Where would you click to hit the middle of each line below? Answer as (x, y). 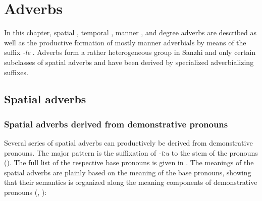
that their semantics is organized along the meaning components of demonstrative (131, 182)
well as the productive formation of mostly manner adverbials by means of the (125, 42)
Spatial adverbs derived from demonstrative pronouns (116, 124)
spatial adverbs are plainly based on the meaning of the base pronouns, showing (128, 172)
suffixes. (16, 72)
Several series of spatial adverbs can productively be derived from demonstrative (128, 143)
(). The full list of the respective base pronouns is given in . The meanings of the (129, 162)
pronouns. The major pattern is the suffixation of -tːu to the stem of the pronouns (131, 152)
